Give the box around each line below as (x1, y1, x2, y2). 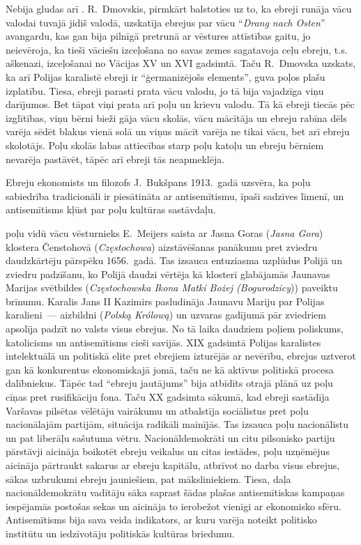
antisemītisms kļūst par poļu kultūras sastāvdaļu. (6, 202, 216, 217)
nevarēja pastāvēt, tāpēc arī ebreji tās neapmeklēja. (6, 151, 225, 166)
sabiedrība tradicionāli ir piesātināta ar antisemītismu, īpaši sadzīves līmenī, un (6, 188, 344, 203)
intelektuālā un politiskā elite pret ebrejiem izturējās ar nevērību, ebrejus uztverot (6, 348, 356, 363)
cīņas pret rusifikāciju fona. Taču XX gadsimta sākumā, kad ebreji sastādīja (6, 390, 330, 404)
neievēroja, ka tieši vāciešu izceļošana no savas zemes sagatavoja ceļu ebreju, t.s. (6, 42, 348, 56)
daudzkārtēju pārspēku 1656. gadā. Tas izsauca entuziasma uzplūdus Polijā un (6, 253, 342, 268)
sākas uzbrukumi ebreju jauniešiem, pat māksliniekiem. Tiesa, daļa (6, 471, 291, 486)
